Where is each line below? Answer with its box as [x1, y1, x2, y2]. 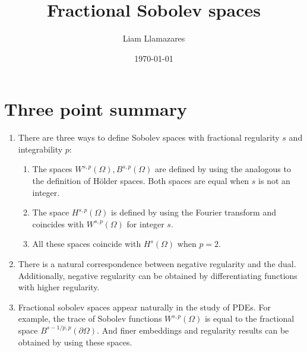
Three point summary [4, 97, 188, 121]
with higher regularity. [18, 281, 100, 293]
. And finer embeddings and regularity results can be [97, 324, 289, 336]
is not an [258, 175, 290, 187]
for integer [126, 217, 164, 230]
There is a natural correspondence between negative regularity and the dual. [18, 258, 296, 269]
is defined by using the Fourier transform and [111, 206, 276, 218]
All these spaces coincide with [32, 237, 141, 250]
